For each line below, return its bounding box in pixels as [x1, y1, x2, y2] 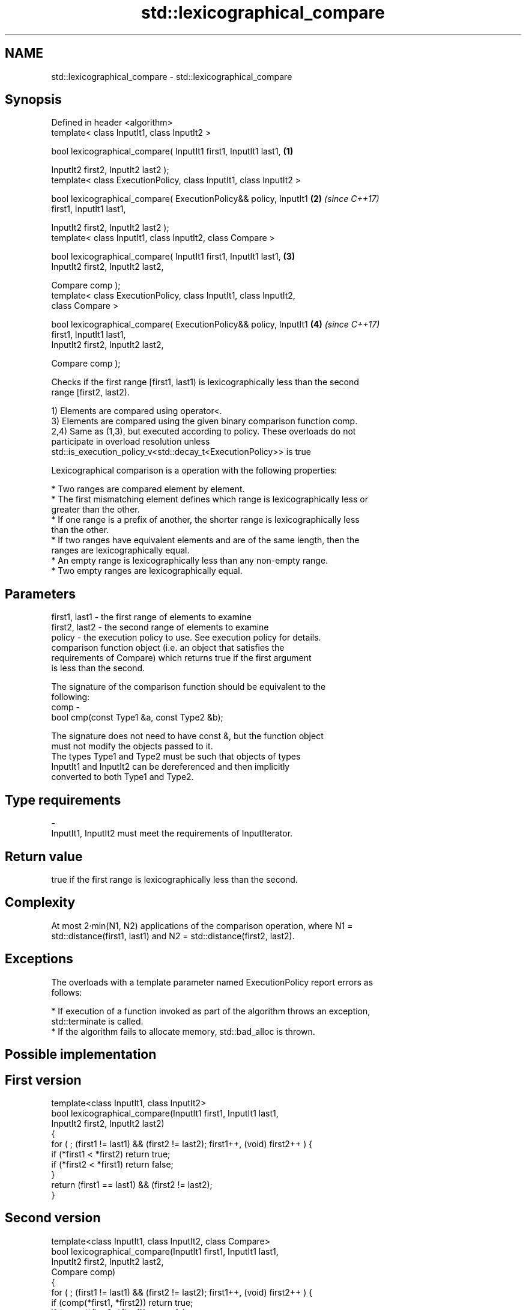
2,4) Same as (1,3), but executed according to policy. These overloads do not [51, 426, 356, 437]
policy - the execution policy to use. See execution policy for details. [51, 632, 321, 643]
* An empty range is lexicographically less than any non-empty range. [51, 555, 328, 566]
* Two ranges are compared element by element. [51, 484, 245, 495]
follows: [51, 987, 82, 998]
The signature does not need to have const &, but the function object [51, 731, 324, 742]
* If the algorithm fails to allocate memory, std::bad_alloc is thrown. [51, 1026, 315, 1037]
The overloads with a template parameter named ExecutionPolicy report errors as [51, 976, 373, 987]
